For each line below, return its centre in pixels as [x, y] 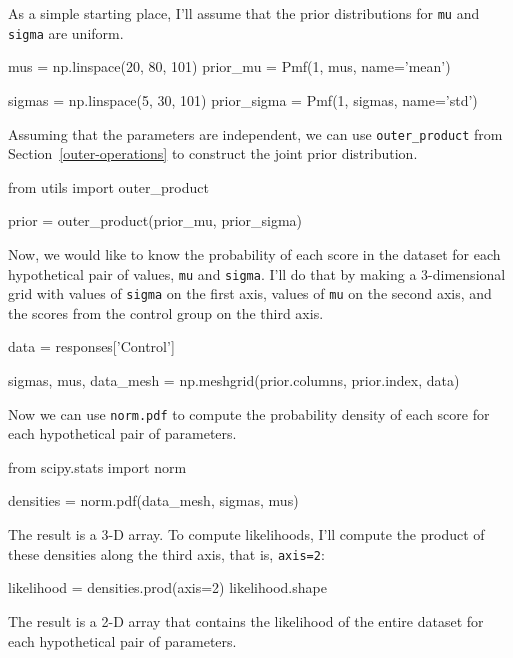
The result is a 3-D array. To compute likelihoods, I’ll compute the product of [246, 534]
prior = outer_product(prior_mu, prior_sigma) [155, 220]
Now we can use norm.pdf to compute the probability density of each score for [249, 413]
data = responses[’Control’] [91, 346]
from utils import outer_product [108, 186]
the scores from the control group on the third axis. [166, 312]
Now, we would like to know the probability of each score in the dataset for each [254, 253]
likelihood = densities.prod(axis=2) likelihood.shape [167, 587]
